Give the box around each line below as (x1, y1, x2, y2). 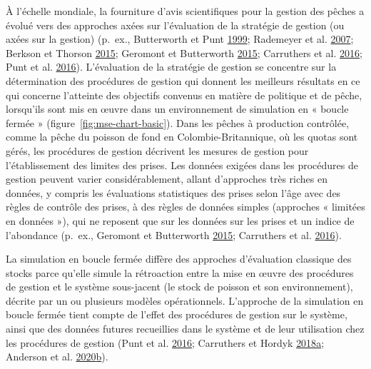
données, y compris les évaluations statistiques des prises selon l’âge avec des (6, 185, 341, 200)
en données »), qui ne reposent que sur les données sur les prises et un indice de (6, 213, 355, 228)
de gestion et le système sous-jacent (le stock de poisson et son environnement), (6, 279, 353, 294)
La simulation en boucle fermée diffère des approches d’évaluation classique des (6, 251, 352, 266)
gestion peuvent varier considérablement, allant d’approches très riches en (6, 171, 327, 186)
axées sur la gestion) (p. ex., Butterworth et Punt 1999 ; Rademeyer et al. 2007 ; (6, 31, 354, 46)
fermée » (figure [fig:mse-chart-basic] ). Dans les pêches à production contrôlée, (6, 115, 350, 130)
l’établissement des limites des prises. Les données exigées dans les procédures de (6, 157, 358, 172)
